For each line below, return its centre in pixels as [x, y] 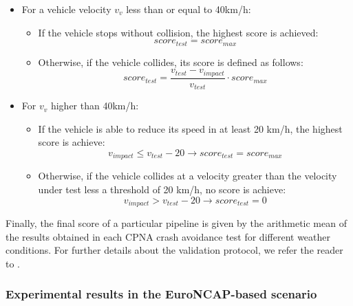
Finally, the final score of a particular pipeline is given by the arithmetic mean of [176, 223]
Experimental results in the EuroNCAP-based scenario [161, 294]
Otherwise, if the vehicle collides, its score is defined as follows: [171, 62]
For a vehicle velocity [66, 9]
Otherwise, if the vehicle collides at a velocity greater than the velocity [188, 176]
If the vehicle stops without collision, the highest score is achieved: [178, 32]
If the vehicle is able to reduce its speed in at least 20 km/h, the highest [190, 128]
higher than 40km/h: [95, 106]
